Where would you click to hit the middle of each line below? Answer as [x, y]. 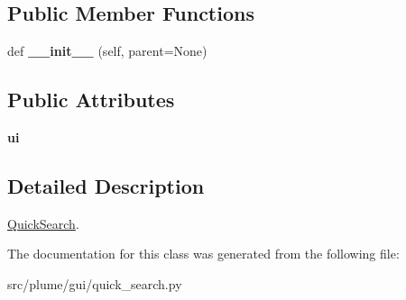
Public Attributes [91, 100]
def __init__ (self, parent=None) [107, 51]
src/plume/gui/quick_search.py [95, 283]
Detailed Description [106, 185]
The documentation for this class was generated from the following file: [203, 254]
